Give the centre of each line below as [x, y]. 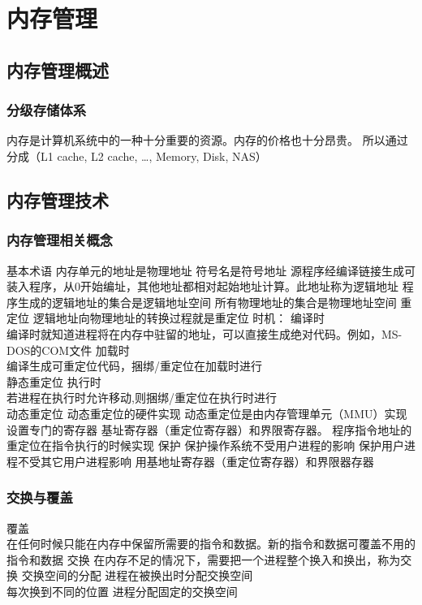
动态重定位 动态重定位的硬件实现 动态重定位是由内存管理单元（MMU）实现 [207, 413]
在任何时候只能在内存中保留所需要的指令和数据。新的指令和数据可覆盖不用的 [211, 544]
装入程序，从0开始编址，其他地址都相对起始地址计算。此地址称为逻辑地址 [202, 286]
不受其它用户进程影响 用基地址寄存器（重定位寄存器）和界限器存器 [196, 461]
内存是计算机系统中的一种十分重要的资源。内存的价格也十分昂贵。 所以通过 [207, 140]
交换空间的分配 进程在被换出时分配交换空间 [137, 575]
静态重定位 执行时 [54, 381]
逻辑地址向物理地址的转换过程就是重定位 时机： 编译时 [179, 318]
